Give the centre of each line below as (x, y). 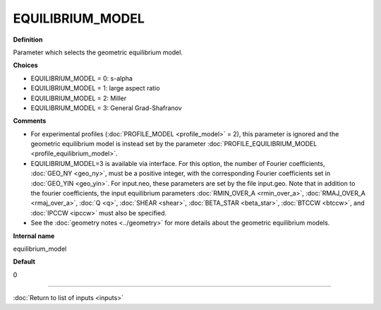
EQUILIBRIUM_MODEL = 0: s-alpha (82, 78)
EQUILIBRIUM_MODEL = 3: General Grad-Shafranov (107, 108)
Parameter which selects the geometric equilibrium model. (98, 52)
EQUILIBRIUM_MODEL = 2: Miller (79, 98)
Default (24, 262)
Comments (30, 121)
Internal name (34, 236)
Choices (25, 65)
